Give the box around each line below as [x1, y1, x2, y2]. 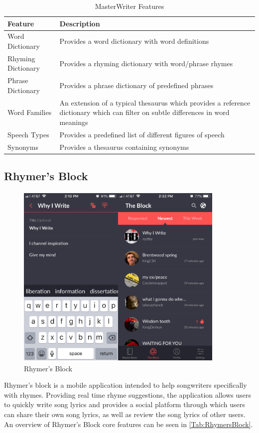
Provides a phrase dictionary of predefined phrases [59, 80, 214, 91]
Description [59, 18, 100, 28]
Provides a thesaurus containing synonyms [59, 141, 189, 152]
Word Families [7, 107, 52, 117]
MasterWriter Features [95, 1, 164, 11]
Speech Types [7, 129, 49, 139]
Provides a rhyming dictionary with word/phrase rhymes [59, 58, 233, 68]
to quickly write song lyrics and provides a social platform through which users [4, 399, 245, 410]
